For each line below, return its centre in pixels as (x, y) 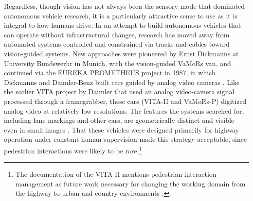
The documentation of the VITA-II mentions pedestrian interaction (116, 174)
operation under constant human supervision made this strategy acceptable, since (126, 139)
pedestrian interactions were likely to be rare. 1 (73, 150)
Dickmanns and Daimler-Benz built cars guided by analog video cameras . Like (122, 82)
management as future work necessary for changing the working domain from (130, 183)
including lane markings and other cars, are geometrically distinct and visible (119, 120)
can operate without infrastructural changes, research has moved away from (117, 34)
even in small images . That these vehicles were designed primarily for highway (122, 129)
